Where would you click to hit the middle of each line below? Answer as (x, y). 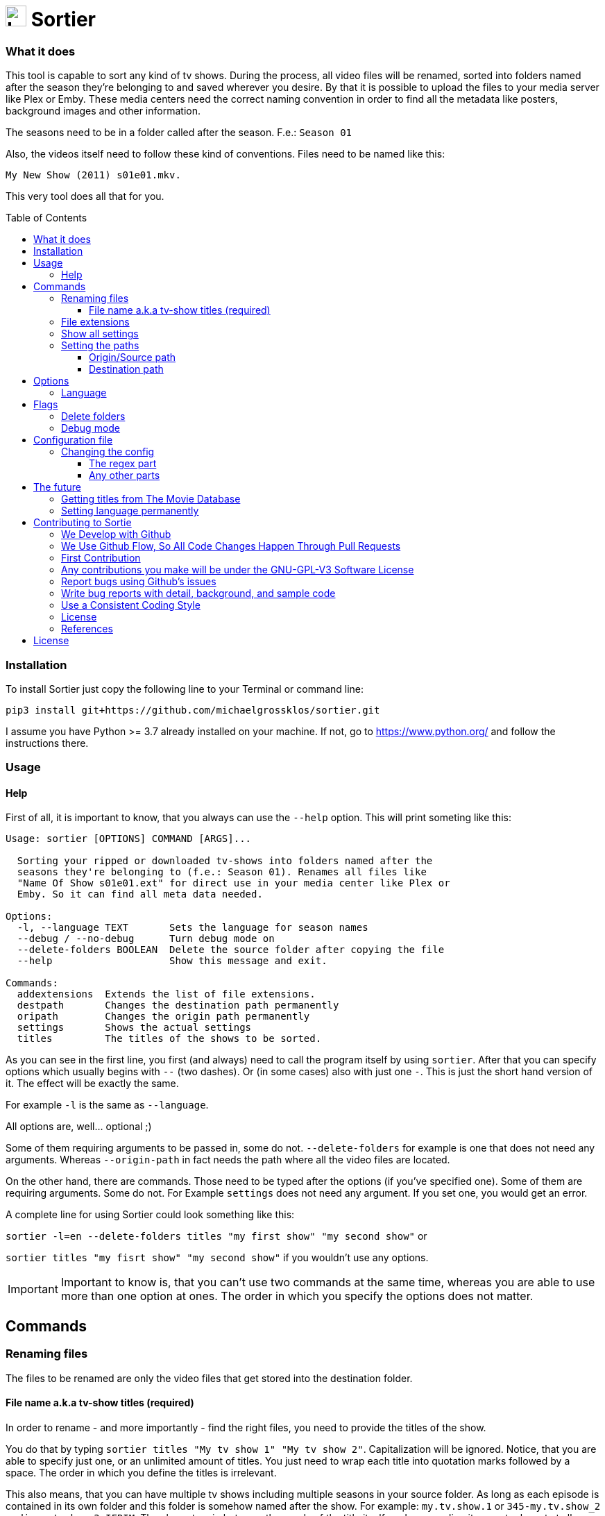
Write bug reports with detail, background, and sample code (198, 593)
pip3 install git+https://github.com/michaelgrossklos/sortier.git (193, 710)
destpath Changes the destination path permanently (178, 1005)
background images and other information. (103, 111)
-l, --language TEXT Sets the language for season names (193, 928)
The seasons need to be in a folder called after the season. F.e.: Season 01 (179, 133)
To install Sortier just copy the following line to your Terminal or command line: (185, 689)
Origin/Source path (133, 357)
